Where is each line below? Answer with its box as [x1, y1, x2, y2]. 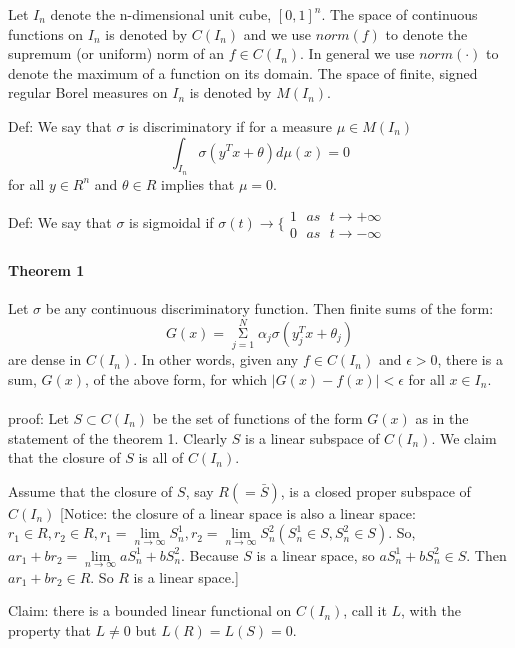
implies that [161, 173, 235, 194]
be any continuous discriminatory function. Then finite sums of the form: [45, 298, 494, 319]
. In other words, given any [133, 349, 299, 370]
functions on [8, 23, 84, 44]
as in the [415, 408, 469, 429]
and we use [243, 23, 312, 44]
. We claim [431, 427, 497, 448]
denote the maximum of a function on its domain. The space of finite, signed [8, 62, 478, 83]
